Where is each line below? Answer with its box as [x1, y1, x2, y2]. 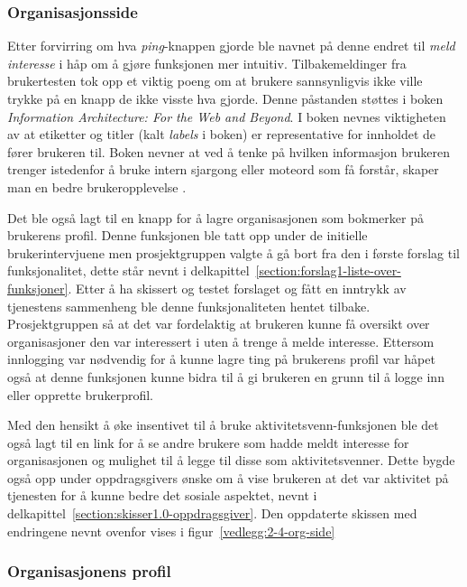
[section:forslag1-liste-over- [255, 261, 401, 280]
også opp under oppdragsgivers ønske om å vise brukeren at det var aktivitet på [7, 468, 449, 487]
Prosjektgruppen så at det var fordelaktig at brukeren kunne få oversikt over [7, 314, 430, 333]
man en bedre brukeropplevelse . [7, 177, 187, 196]
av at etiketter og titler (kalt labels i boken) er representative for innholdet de [7, 125, 436, 144]
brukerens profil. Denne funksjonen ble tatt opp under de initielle [7, 226, 368, 245]
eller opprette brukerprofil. [7, 385, 154, 404]
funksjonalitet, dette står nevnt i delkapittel [7, 261, 250, 280]
